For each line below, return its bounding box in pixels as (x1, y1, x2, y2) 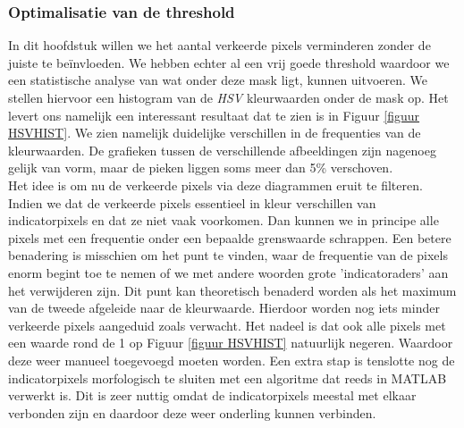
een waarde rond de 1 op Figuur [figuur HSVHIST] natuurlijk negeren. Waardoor (8, 333, 453, 352)
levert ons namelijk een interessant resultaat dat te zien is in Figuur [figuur (8, 105, 420, 124)
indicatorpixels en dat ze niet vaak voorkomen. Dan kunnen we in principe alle (8, 211, 439, 230)
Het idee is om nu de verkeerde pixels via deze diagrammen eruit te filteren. (8, 175, 423, 194)
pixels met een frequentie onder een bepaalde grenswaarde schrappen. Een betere (8, 228, 451, 247)
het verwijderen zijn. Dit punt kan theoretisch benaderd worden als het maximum (8, 281, 457, 299)
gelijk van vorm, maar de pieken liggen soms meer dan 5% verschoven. (8, 158, 393, 177)
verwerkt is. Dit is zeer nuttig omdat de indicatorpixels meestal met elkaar (8, 386, 417, 405)
